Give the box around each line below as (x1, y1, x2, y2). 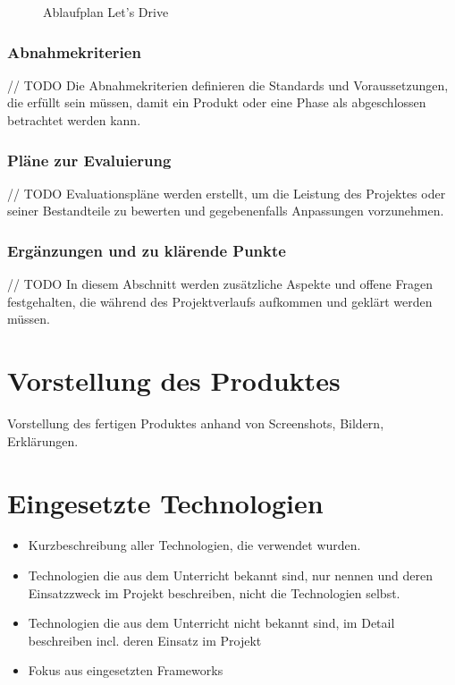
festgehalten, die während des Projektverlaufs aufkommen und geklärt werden (7, 292, 433, 310)
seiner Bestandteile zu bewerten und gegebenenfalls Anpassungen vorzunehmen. (7, 201, 444, 220)
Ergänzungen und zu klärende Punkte (7, 239, 286, 261)
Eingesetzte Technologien (7, 484, 324, 520)
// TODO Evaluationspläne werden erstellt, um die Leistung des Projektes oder (7, 183, 446, 202)
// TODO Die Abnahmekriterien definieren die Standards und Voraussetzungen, (7, 75, 449, 94)
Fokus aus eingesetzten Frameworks (28, 661, 223, 680)
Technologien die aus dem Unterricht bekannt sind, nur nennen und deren (28, 566, 434, 585)
